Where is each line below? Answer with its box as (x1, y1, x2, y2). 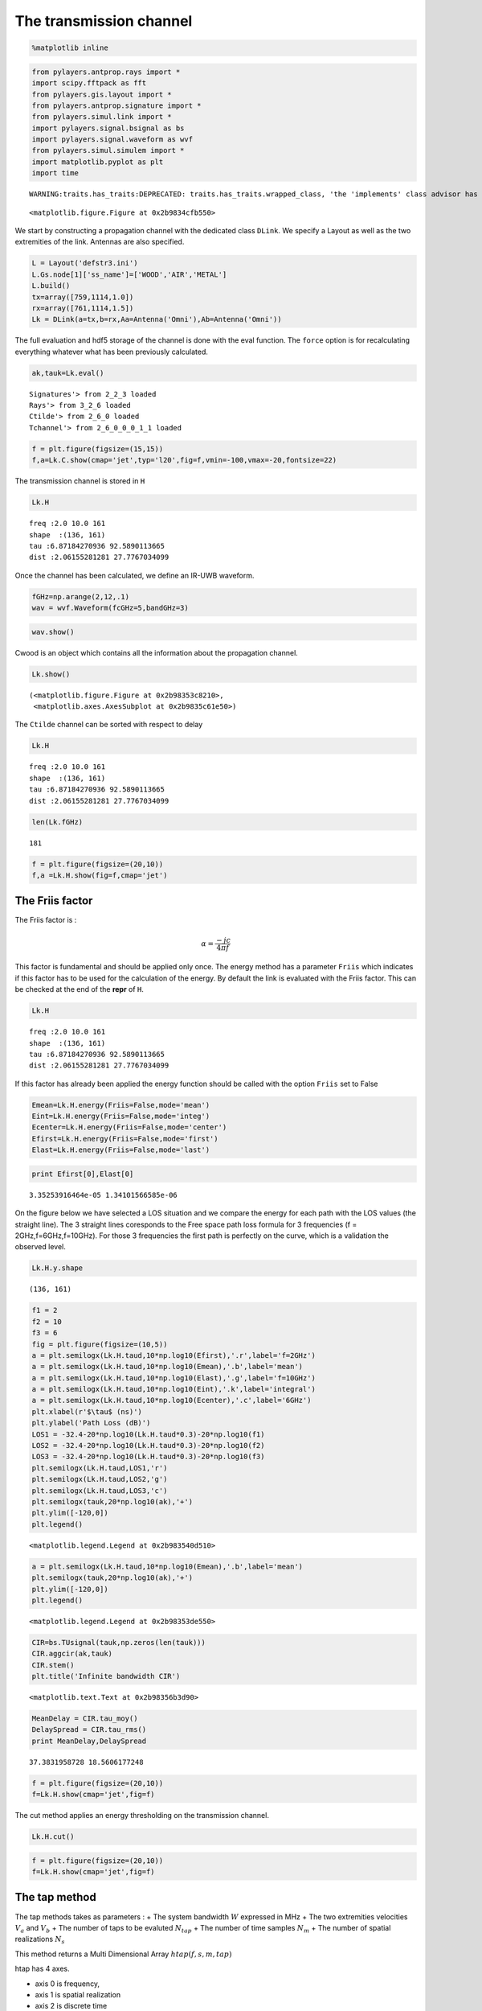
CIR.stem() (31, 1660, 75, 1669)
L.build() (31, 282, 71, 290)
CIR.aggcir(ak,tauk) (31, 1649, 112, 1659)
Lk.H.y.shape (31, 1264, 84, 1273)
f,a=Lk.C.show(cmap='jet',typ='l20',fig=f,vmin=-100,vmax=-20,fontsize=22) (31, 455, 337, 465)
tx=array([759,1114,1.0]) (31, 292, 134, 302)
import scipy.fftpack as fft (31, 79, 147, 88)
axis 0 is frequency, (35, 1979, 100, 1988)
